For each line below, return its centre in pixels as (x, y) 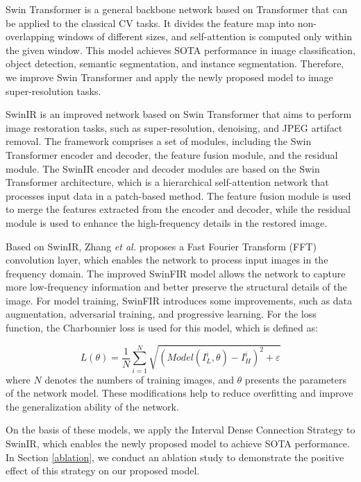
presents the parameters (296, 379)
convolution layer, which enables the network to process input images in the (167, 260)
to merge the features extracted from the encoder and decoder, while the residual (178, 209)
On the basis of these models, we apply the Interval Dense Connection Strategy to (180, 430)
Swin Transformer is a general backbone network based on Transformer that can (177, 9)
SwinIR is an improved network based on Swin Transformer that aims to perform (179, 114)
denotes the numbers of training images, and (139, 379)
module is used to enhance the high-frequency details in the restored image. (167, 222)
